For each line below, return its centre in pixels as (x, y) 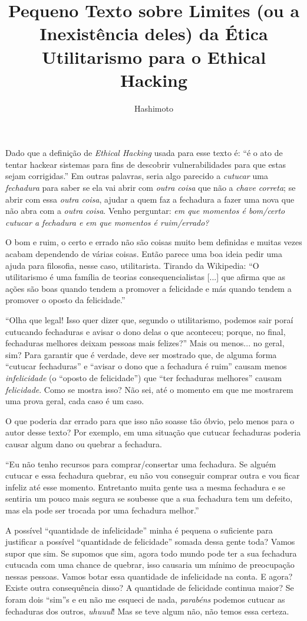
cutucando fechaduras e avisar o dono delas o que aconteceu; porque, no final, (146, 331)
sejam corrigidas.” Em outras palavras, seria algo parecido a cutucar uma (137, 176)
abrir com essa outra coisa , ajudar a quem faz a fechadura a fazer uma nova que (150, 199)
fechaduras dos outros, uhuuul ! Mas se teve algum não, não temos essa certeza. (147, 611)
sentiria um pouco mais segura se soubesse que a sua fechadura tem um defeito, (149, 498)
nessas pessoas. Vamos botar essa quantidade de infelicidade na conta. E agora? (149, 576)
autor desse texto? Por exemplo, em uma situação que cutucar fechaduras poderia (153, 432)
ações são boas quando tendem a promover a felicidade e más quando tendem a (148, 288)
